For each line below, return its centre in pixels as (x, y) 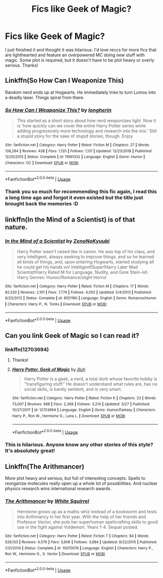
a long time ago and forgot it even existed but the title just (74, 198)
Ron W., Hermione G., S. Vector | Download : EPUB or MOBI (55, 554)
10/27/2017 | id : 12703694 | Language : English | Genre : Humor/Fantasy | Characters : (84, 410)
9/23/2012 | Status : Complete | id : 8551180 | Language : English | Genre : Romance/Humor (81, 298)
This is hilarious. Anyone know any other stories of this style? (79, 445)
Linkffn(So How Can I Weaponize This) (65, 80)
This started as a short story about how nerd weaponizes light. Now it (86, 121)
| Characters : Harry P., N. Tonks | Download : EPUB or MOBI (56, 304)
